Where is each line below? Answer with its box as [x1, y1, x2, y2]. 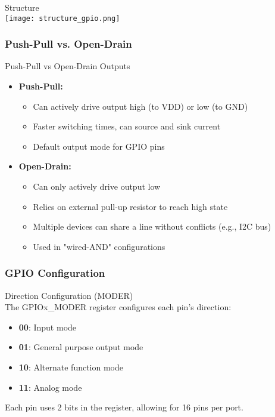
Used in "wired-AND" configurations [33, 240, 165, 252]
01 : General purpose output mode [18, 341, 143, 353]
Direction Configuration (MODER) [5, 289, 133, 301]
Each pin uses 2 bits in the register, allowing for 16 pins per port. [5, 401, 243, 413]
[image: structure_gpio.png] [5, 14, 120, 23]
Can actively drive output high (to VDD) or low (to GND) [33, 100, 248, 112]
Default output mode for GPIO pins [33, 140, 165, 152]
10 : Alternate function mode [18, 361, 124, 373]
